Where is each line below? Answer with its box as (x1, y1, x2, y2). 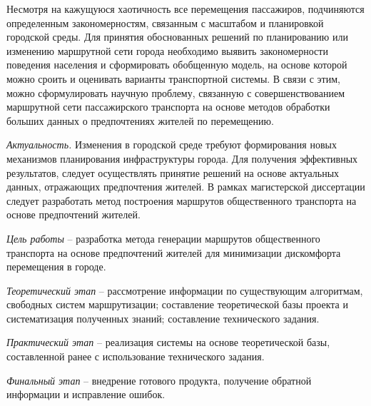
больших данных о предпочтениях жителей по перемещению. (6, 113, 274, 128)
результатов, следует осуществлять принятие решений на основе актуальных (6, 165, 340, 180)
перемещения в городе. (6, 259, 106, 274)
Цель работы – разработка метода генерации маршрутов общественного (6, 230, 320, 245)
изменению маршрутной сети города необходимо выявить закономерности (6, 43, 328, 58)
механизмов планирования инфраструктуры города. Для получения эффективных (6, 151, 358, 166)
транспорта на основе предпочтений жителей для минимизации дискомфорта (6, 245, 341, 260)
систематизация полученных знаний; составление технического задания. (6, 310, 320, 325)
